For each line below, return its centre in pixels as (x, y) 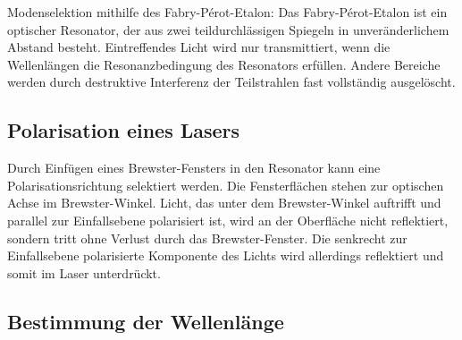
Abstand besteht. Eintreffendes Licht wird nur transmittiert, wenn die (199, 47)
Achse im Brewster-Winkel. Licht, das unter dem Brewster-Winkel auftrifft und (224, 203)
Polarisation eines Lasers (124, 130)
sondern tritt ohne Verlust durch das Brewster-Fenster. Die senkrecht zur (207, 238)
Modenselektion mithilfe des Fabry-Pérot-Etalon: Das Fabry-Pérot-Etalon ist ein (227, 12)
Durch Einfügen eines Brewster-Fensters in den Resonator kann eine (194, 168)
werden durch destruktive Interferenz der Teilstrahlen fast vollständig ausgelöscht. (231, 82)
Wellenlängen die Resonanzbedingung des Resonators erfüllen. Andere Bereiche (224, 64)
